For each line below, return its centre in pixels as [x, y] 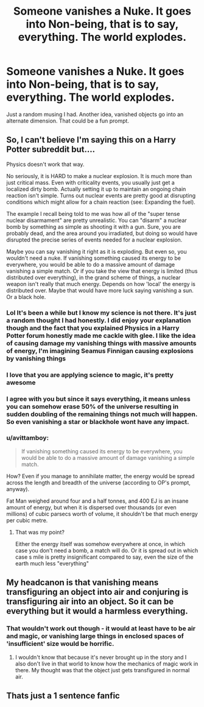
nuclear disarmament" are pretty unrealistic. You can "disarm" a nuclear [97, 220]
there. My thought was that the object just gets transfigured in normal [102, 670]
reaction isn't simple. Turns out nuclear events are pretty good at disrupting [101, 195]
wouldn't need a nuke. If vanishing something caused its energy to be [94, 258]
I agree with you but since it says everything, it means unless [98, 399]
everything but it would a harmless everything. [97, 611]
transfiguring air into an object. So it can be [90, 602]
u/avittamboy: [28, 438]
